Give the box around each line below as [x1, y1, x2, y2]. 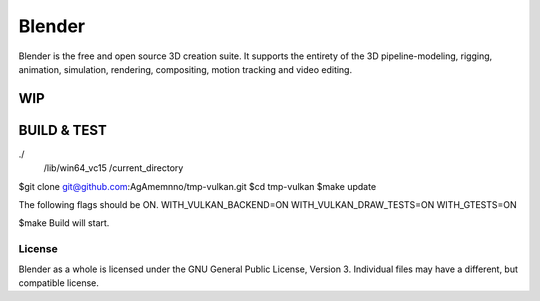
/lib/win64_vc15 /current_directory [43, 162, 184, 174]
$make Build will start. [18, 217, 110, 229]
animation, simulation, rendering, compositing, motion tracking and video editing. [18, 63, 353, 75]
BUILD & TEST [18, 121, 107, 139]
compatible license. [18, 276, 100, 289]
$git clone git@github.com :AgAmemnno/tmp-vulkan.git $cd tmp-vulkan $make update [18, 180, 377, 192]
